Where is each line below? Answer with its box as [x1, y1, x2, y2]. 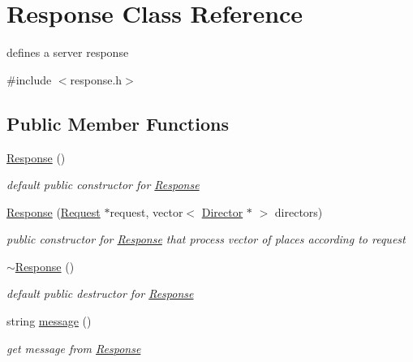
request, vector [110, 203, 183, 220]
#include [6, 71, 52, 88]
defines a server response [6, 44, 129, 61]
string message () [6, 312, 92, 330]
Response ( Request [6, 203, 101, 220]
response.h [70, 71, 123, 88]
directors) [274, 203, 323, 220]
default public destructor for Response [6, 285, 194, 302]
